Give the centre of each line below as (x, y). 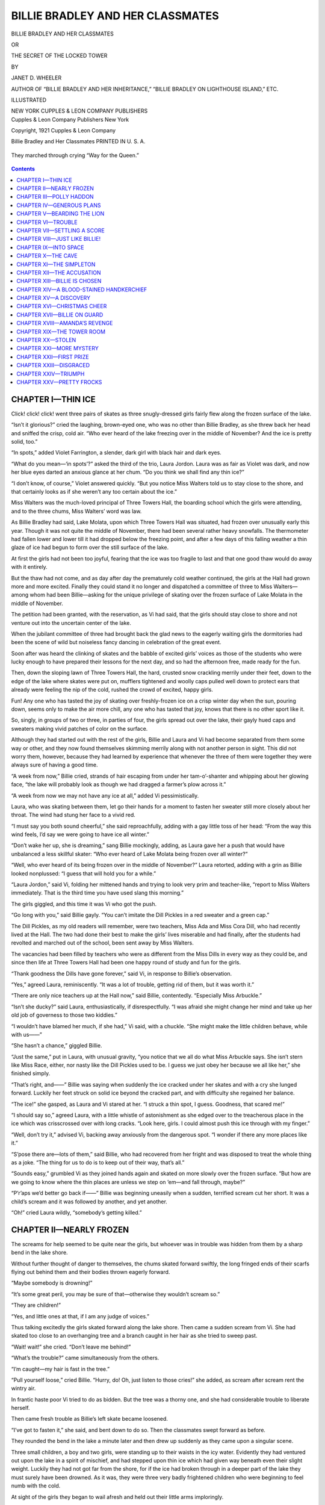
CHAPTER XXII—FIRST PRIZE (53, 357)
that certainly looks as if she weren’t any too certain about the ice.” (94, 492)
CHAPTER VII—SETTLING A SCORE (60, 230)
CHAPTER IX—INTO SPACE (50, 247)
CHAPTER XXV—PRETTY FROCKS (59, 382)
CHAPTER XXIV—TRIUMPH (51, 374)
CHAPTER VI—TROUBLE (47, 222)
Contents (23, 169)
